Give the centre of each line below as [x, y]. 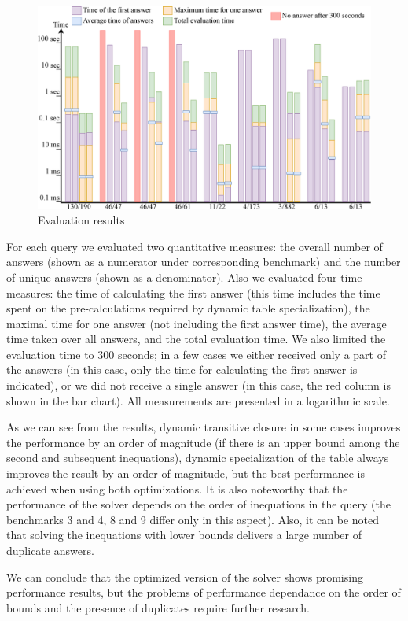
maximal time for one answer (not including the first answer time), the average [197, 323]
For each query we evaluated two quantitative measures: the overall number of [195, 246]
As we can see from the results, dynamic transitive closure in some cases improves [204, 427]
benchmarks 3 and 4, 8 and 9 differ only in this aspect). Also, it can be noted [193, 519]
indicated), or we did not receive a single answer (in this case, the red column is [198, 385]
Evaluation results [81, 220]
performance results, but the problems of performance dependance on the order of [204, 592]
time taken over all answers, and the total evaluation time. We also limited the [196, 339]
